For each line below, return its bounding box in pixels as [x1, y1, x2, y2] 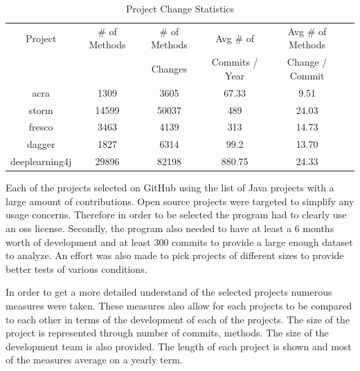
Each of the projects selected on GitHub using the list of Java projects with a [6, 180, 334, 195]
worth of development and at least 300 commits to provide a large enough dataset [6, 234, 353, 249]
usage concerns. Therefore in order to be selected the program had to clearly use [6, 207, 347, 222]
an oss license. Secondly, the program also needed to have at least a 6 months [6, 220, 334, 235]
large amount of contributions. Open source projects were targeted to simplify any [6, 193, 354, 208]
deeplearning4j [10, 154, 72, 169]
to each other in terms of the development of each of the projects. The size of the [6, 312, 350, 326]
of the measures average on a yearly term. [6, 352, 183, 367]
